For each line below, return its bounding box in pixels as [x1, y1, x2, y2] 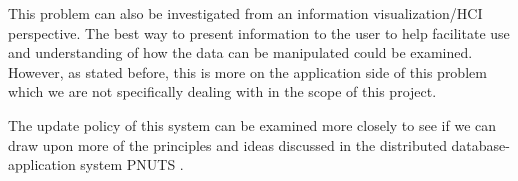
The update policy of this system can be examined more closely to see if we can [8, 114, 497, 135]
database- [451, 134, 510, 155]
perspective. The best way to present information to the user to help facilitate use [8, 22, 510, 43]
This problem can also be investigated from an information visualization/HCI [8, 3, 483, 23]
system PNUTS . [80, 154, 184, 175]
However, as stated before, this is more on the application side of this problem [8, 61, 487, 82]
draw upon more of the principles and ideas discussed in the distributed [8, 134, 447, 155]
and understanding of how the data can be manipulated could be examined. [8, 42, 473, 63]
